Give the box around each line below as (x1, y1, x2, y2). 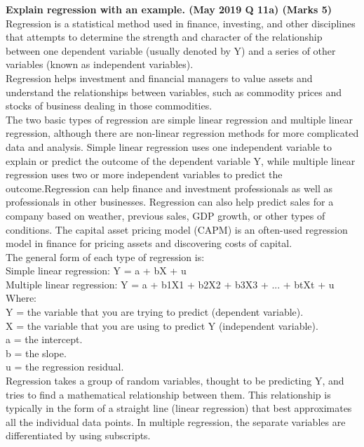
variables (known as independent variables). (6, 57, 194, 72)
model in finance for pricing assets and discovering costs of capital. (6, 236, 292, 251)
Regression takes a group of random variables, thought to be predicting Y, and (6, 373, 344, 388)
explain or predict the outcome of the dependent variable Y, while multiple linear (6, 153, 356, 168)
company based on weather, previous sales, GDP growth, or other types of (6, 208, 325, 222)
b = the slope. (6, 345, 67, 360)
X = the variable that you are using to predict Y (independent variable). (6, 318, 318, 333)
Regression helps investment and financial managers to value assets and (6, 70, 313, 85)
